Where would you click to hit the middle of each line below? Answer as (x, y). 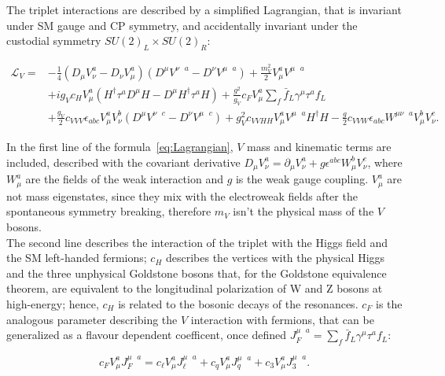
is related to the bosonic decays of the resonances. (238, 303)
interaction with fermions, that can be (282, 319)
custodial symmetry (54, 41)
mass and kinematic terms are (319, 147)
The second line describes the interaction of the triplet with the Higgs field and (197, 242)
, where (385, 162)
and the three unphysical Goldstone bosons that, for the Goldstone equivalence (197, 273)
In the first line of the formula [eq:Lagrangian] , (120, 147)
